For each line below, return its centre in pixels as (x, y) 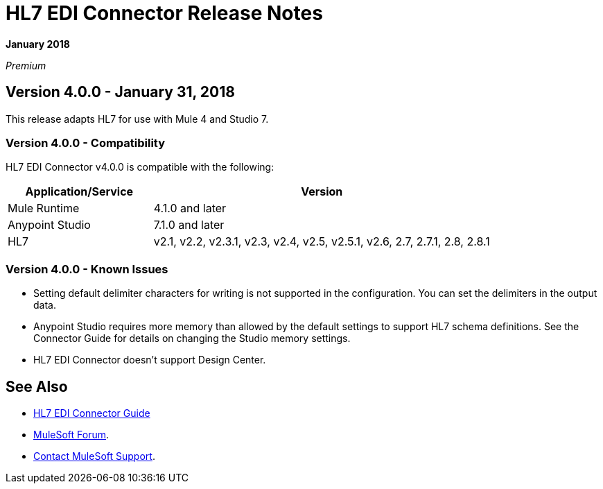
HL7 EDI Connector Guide (92, 413)
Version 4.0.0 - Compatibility (86, 143)
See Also (37, 386)
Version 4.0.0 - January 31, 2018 (120, 92)
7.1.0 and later (189, 225)
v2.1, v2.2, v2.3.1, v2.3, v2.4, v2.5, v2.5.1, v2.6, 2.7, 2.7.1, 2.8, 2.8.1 (322, 242)
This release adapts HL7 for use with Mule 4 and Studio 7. (137, 119)
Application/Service (79, 192)
